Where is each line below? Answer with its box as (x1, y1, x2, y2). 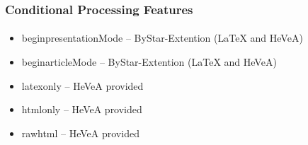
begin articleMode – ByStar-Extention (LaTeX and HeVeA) (21, 54, 277, 69)
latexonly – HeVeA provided (21, 78, 144, 93)
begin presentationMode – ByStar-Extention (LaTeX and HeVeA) (21, 30, 303, 45)
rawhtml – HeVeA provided (21, 125, 139, 140)
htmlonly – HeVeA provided (21, 102, 142, 117)
